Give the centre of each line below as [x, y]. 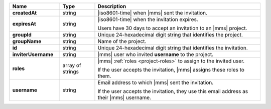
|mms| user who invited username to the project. [156, 54]
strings [71, 71]
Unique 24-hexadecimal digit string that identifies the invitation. [173, 48]
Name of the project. [122, 41]
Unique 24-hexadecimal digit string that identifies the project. [170, 35]
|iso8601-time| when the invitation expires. [148, 19]
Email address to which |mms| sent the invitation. [156, 82]
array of [72, 65]
